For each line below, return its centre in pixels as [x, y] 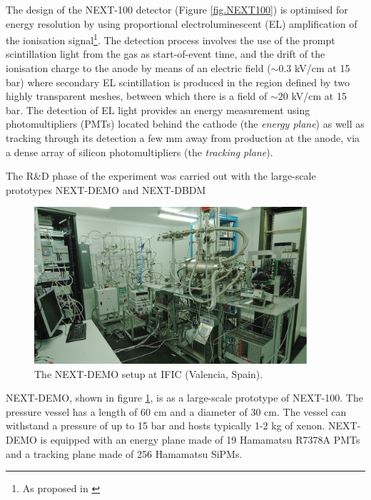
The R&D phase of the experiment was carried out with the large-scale [161, 176]
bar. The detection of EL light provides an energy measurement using [158, 109]
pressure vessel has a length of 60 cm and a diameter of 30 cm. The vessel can [176, 411]
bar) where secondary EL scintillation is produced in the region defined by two [178, 82]
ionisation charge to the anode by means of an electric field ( [138, 68]
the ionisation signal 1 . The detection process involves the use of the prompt [171, 39]
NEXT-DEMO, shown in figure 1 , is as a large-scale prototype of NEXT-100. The [184, 398]
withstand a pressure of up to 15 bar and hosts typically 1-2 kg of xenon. [166, 425]
